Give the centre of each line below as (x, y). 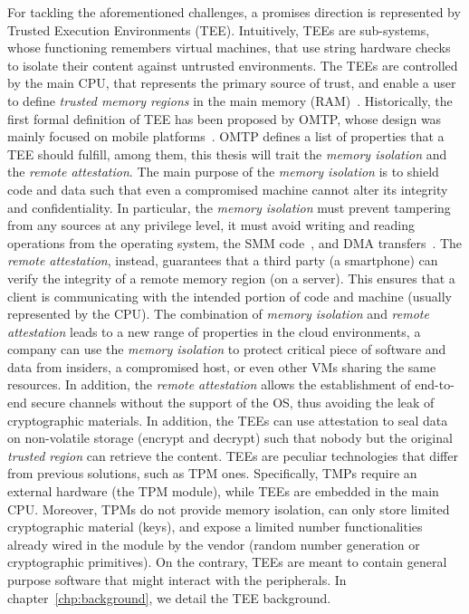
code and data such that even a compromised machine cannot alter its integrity (228, 189)
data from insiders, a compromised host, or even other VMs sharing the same (222, 366)
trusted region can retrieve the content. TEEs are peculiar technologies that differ (233, 455)
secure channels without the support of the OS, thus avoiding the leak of (233, 403)
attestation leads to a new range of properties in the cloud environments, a (214, 331)
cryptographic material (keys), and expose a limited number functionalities (215, 527)
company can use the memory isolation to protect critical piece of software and (227, 349)
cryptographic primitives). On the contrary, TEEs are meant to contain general (227, 562)
